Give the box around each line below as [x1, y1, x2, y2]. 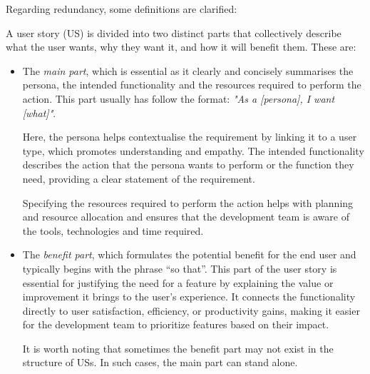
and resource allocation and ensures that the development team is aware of [22, 209, 349, 224]
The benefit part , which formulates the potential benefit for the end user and [22, 247, 356, 262]
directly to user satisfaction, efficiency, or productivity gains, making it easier [22, 303, 360, 318]
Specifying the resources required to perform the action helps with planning [22, 195, 354, 210]
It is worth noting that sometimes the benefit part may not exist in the [22, 340, 334, 355]
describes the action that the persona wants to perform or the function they [22, 157, 354, 172]
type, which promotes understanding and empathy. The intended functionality [22, 143, 364, 158]
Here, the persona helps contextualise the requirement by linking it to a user [22, 129, 357, 144]
